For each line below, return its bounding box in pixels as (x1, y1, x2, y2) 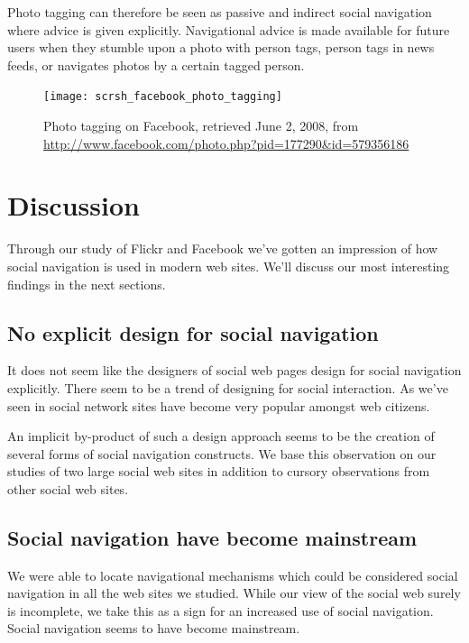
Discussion (7, 187, 140, 224)
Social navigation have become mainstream (7, 523, 418, 551)
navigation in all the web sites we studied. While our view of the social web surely (7, 583, 461, 602)
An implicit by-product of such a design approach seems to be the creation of (7, 427, 435, 446)
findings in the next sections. (7, 274, 166, 293)
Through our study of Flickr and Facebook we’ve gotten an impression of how (7, 239, 438, 258)
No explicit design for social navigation (7, 318, 379, 346)
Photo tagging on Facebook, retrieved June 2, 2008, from (43, 116, 359, 135)
